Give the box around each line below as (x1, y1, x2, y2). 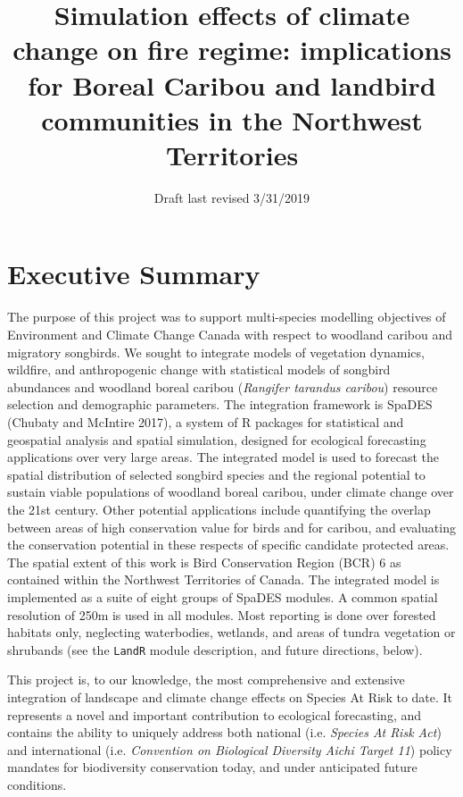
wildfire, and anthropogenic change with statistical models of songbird (7, 360, 391, 379)
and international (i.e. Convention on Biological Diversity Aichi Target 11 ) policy (7, 740, 452, 759)
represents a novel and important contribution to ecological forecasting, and (7, 705, 422, 724)
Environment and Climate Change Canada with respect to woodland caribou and (7, 325, 452, 343)
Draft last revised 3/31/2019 (153, 188, 310, 206)
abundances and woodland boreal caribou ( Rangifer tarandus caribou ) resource (7, 377, 438, 396)
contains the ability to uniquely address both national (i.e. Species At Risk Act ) (7, 723, 442, 742)
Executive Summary (7, 256, 260, 292)
